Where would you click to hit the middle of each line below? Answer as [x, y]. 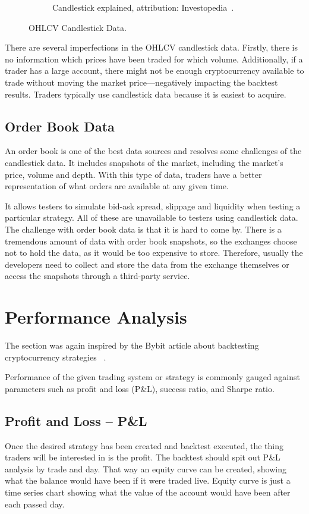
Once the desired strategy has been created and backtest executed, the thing [144, 445]
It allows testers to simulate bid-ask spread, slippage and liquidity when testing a [153, 206]
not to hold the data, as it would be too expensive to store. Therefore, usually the [154, 253]
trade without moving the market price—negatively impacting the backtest [141, 82]
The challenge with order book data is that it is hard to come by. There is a [143, 229]
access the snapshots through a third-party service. [97, 276]
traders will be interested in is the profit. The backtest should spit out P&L [143, 457]
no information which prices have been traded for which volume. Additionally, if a [154, 59]
